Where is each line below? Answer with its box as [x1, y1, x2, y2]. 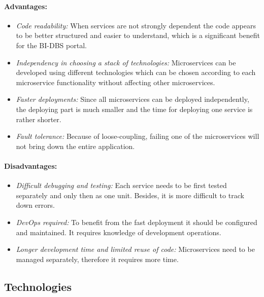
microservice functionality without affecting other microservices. [16, 77, 215, 87]
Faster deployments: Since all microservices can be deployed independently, [16, 94, 249, 104]
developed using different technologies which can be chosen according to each [16, 67, 256, 78]
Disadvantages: [4, 160, 57, 171]
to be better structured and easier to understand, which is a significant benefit [16, 30, 260, 41]
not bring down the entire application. [16, 140, 135, 151]
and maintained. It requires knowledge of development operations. [16, 227, 221, 237]
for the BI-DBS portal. [16, 40, 87, 50]
